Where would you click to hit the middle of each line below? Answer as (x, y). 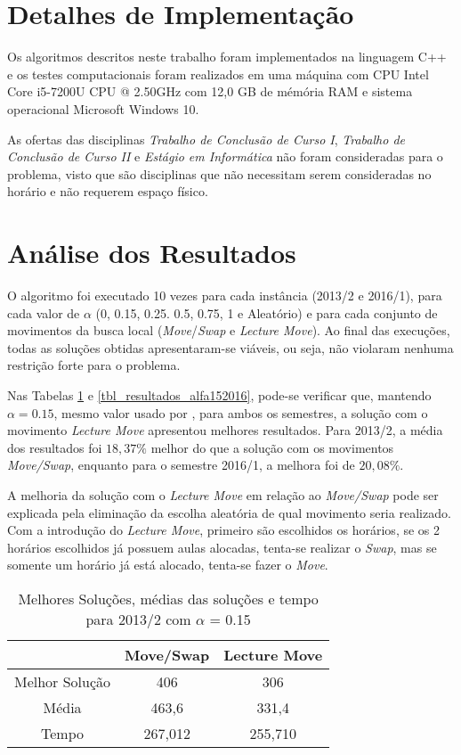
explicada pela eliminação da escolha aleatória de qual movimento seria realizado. (229, 512)
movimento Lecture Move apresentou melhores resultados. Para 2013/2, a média (225, 430)
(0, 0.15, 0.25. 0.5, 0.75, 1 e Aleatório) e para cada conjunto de (267, 312)
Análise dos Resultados (152, 253)
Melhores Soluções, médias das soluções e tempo (168, 598)
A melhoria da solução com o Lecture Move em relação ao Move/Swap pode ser (223, 494)
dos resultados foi (55, 447)
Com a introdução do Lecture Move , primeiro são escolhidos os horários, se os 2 (224, 530)
